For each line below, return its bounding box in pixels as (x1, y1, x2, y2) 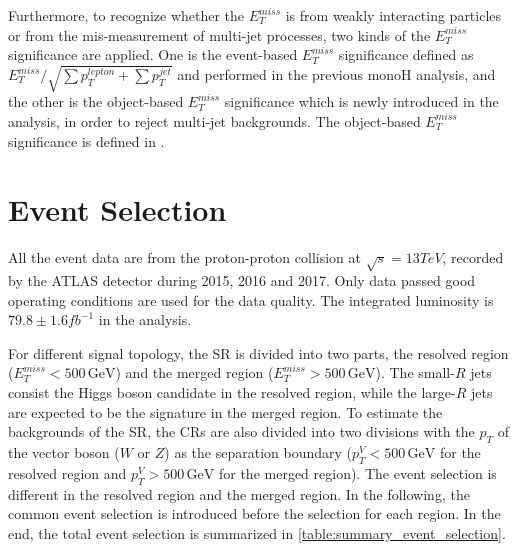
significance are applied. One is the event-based (8, 44, 298, 65)
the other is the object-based (8, 91, 184, 112)
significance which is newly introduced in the (224, 91, 499, 112)
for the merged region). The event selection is (218, 462, 497, 483)
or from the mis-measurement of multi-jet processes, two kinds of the (8, 24, 431, 45)
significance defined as (338, 44, 474, 65)
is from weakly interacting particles (285, 5, 502, 25)
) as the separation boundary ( (164, 441, 353, 462)
